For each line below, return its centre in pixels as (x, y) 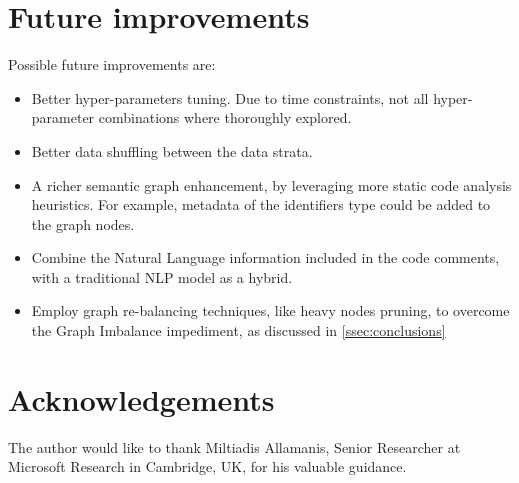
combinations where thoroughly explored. (225, 117)
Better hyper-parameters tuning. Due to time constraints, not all (230, 97)
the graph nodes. (83, 223)
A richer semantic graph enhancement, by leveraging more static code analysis (271, 184)
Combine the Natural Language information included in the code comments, (265, 257)
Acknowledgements (141, 398)
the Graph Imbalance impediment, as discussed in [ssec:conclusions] (238, 330)
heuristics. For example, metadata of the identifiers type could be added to (261, 204)
